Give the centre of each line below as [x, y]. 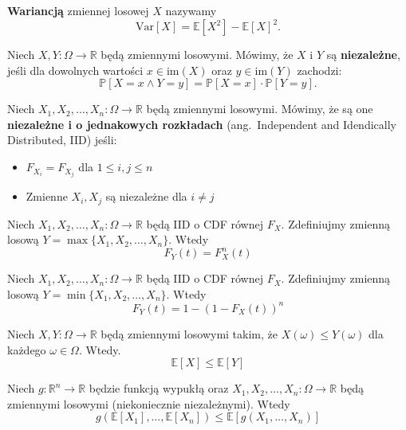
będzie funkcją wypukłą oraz [159, 388]
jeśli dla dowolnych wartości [75, 70]
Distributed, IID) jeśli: [62, 140]
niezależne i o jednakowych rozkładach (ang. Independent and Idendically [202, 124]
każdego [27, 349]
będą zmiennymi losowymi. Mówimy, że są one [260, 109]
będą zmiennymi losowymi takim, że [189, 333]
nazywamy [191, 10]
